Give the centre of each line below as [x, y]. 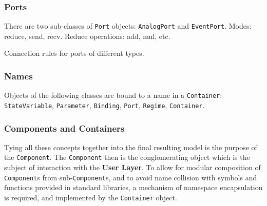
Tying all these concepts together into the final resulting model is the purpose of [131, 147]
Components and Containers [64, 128]
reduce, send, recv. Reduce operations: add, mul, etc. [87, 36]
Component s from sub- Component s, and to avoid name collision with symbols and [131, 177]
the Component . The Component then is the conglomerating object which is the [127, 157]
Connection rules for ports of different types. [74, 53]
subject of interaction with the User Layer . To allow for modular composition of [132, 167]
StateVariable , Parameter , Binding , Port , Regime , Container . [104, 105]
